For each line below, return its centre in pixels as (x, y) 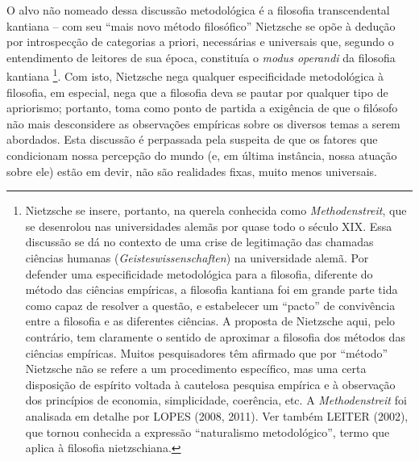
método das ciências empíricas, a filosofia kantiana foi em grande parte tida (212, 289)
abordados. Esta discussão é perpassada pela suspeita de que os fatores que (192, 139)
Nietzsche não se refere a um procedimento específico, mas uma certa (196, 369)
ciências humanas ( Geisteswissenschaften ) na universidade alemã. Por (197, 257)
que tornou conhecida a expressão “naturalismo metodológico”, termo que (207, 432)
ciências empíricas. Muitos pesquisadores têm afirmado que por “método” (207, 352)
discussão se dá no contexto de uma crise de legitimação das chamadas (199, 242)
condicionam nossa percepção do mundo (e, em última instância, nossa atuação (202, 155)
